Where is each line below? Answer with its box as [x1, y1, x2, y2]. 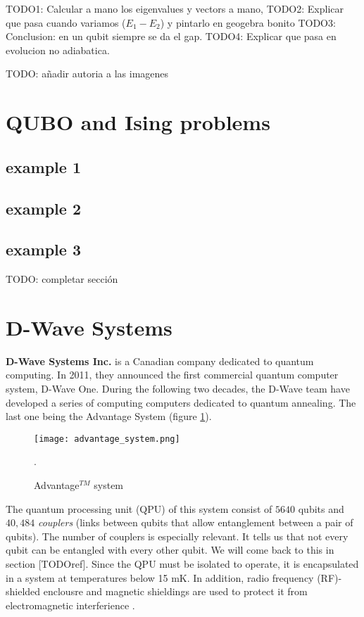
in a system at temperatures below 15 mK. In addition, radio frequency [6, 570, 314, 585]
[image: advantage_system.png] [34, 433, 180, 444]
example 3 [6, 238, 81, 260]
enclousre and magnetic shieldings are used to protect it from [43, 584, 308, 599]
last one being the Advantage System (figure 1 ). [6, 409, 212, 424]
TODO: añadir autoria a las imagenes [6, 66, 169, 81]
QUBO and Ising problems [6, 108, 270, 136]
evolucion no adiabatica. [6, 42, 110, 57]
